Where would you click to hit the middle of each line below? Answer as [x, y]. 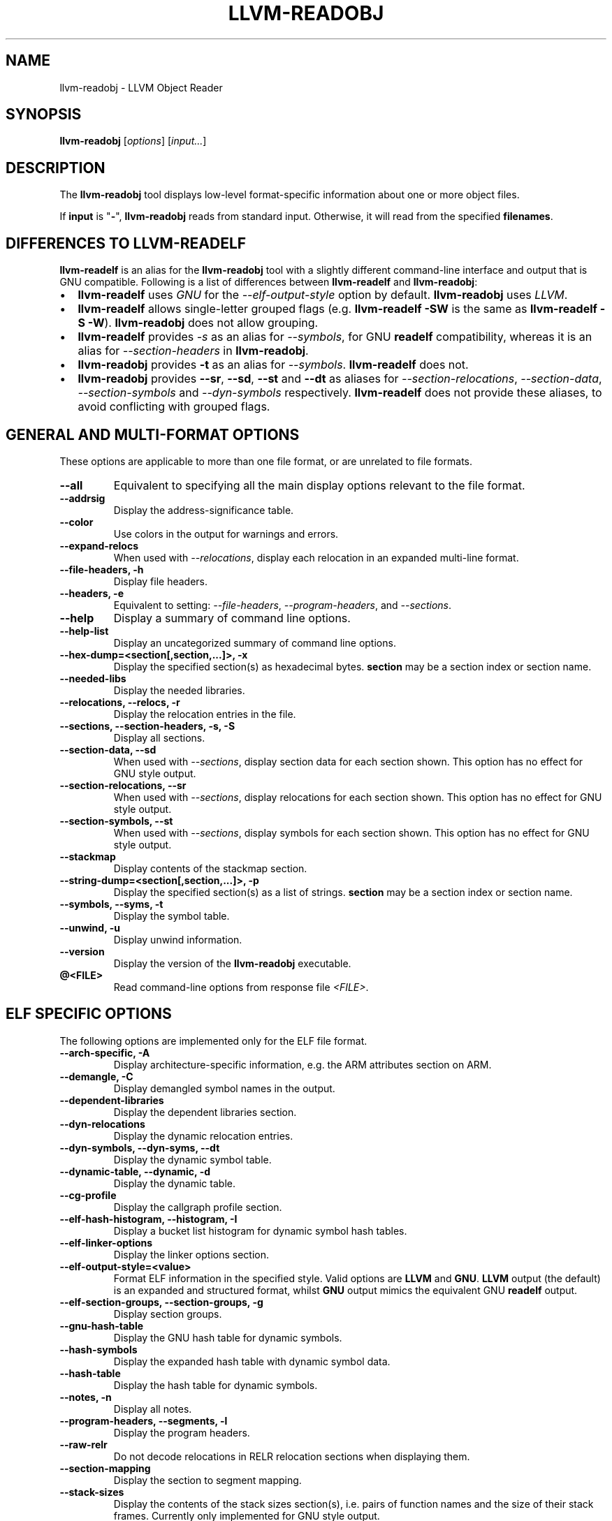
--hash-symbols [99, 1349]
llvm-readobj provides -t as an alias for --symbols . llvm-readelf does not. [273, 365]
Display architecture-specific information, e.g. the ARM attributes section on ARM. [303, 1064]
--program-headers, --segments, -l [144, 1420]
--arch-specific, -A [105, 1052]
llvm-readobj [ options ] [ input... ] [133, 141]
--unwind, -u [90, 927]
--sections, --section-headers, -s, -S [147, 726]
